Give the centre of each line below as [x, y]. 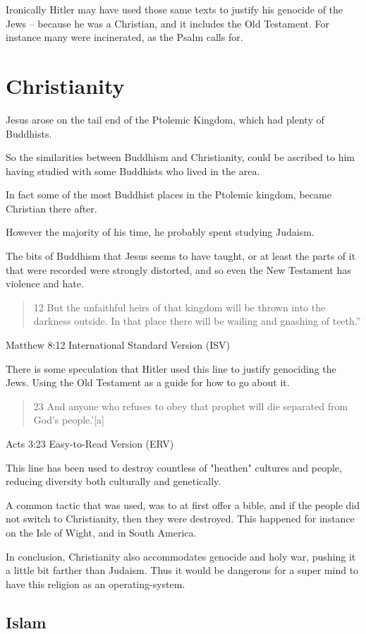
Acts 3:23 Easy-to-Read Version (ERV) [90, 443]
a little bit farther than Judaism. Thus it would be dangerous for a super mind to [182, 570]
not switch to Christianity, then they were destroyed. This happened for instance [180, 519]
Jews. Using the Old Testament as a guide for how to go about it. [148, 382]
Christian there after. [51, 208]
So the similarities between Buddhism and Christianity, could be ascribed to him [180, 157]
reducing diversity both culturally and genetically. [114, 481]
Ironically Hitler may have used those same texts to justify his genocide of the [175, 9]
